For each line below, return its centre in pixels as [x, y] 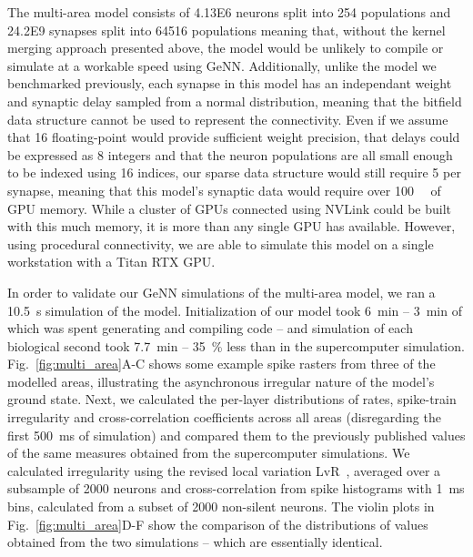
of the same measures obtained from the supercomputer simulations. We [209, 453]
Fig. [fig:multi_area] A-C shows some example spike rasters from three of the [221, 364]
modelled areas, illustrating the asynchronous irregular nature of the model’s [221, 381]
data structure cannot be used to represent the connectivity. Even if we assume [228, 119]
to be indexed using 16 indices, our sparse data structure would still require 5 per [234, 172]
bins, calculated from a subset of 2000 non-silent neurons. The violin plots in [221, 506]
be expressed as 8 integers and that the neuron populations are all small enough [230, 154]
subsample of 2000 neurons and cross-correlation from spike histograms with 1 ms [236, 488]
